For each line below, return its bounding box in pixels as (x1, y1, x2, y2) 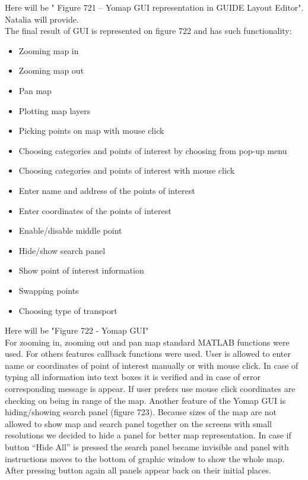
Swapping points (18, 284, 79, 296)
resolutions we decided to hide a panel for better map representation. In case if (5, 429, 291, 441)
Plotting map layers (18, 104, 91, 117)
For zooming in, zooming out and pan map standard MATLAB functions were (5, 335, 290, 348)
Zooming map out (18, 64, 84, 77)
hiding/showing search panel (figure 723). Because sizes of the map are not (5, 406, 277, 418)
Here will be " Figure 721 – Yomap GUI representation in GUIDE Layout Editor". (5, 1, 304, 13)
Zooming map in (18, 44, 79, 57)
